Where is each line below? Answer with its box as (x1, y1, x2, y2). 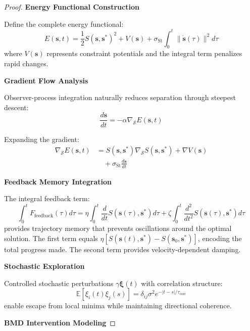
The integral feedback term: (4, 193, 90, 204)
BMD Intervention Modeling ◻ (4, 317, 116, 327)
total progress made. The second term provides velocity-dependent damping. (4, 244, 241, 254)
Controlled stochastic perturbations (4, 277, 114, 288)
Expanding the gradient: (4, 133, 79, 144)
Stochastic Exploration (4, 261, 85, 271)
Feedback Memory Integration (4, 176, 112, 186)
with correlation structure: (141, 277, 223, 288)
